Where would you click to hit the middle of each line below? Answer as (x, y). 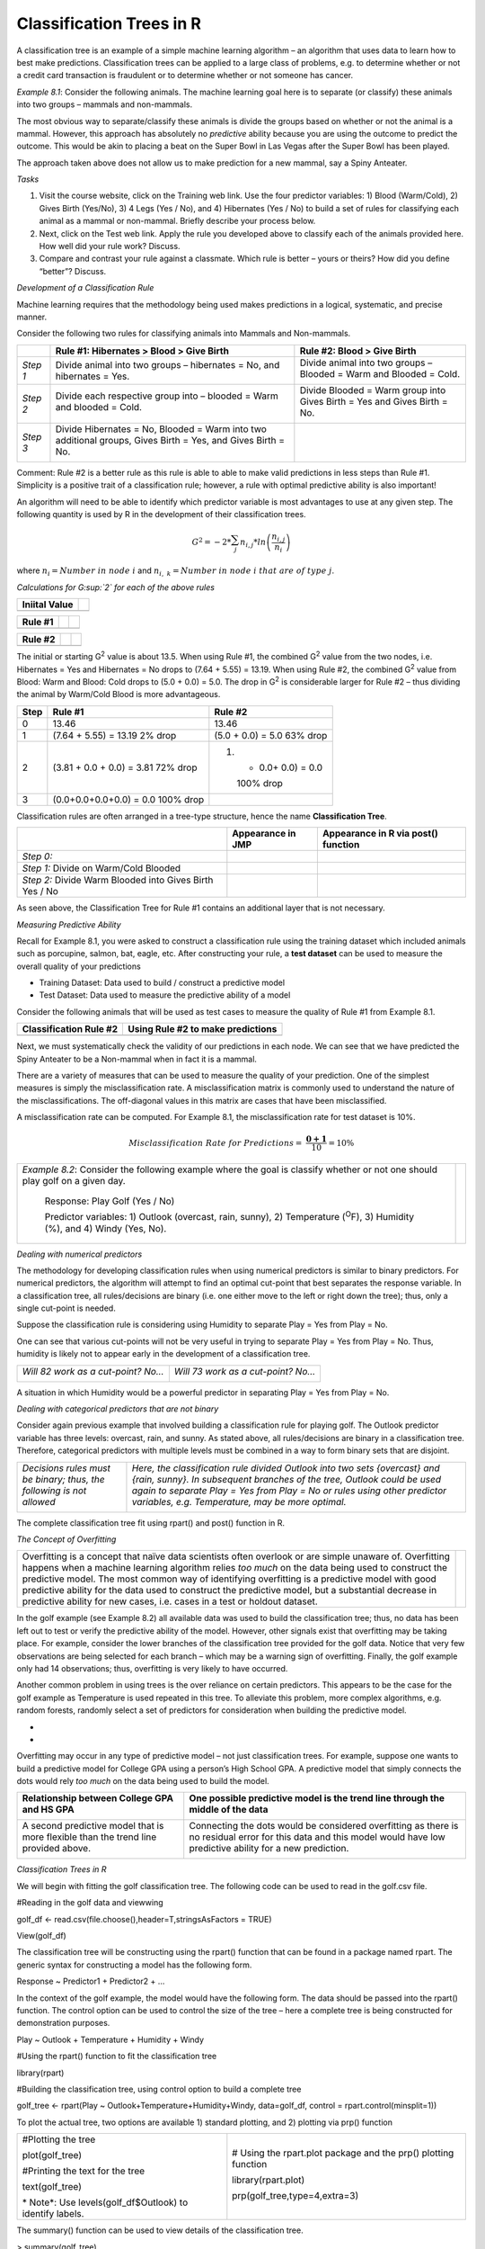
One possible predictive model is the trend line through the (317, 1798)
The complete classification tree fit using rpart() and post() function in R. (151, 1523)
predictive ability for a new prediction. (269, 1849)
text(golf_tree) (52, 2187)
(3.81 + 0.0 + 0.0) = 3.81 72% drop (125, 767)
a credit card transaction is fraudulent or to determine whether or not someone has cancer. (185, 76)
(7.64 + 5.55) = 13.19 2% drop (115, 735)
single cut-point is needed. (66, 1308)
